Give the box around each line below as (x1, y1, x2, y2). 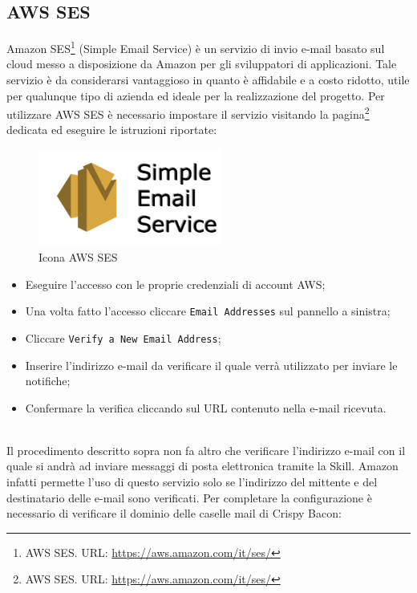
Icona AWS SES (38, 249, 118, 266)
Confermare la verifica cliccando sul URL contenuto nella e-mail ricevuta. (25, 399, 387, 416)
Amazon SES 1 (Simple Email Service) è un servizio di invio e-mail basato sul (6, 38, 385, 56)
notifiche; (25, 372, 71, 389)
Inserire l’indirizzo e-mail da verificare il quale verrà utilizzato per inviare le (25, 356, 398, 373)
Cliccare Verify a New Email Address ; (25, 329, 221, 346)
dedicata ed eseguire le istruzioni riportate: (6, 121, 217, 138)
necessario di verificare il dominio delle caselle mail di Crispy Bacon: (6, 505, 342, 522)
